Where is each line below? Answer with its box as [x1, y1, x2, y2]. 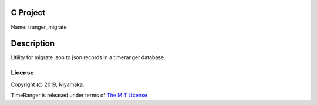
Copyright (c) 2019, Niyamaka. [11, 81, 85, 88]
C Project [11, 8, 46, 18]
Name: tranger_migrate [11, 23, 67, 31]
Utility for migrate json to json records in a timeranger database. [11, 54, 166, 61]
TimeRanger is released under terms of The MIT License [11, 92, 148, 99]
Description [11, 39, 55, 49]
